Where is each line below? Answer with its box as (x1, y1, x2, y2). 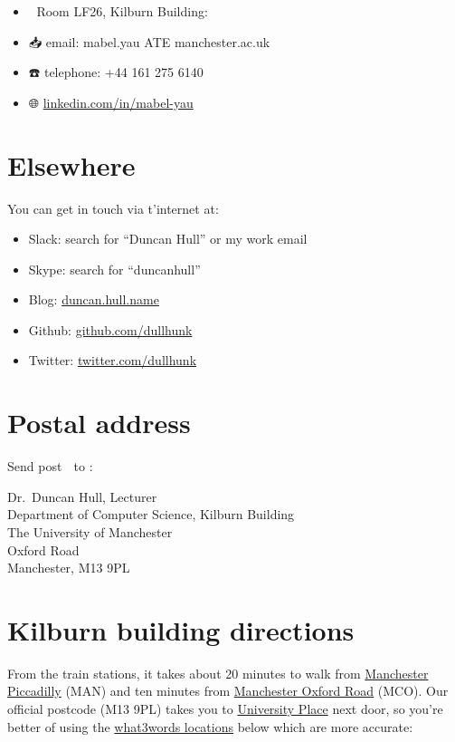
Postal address (7, 404, 191, 441)
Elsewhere (7, 146, 136, 183)
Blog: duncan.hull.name (28, 290, 159, 309)
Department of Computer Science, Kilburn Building (7, 505, 295, 524)
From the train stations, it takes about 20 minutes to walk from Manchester (7, 663, 429, 682)
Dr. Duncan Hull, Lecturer (7, 487, 157, 506)
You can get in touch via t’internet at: (7, 198, 219, 217)
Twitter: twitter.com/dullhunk (28, 351, 197, 370)
